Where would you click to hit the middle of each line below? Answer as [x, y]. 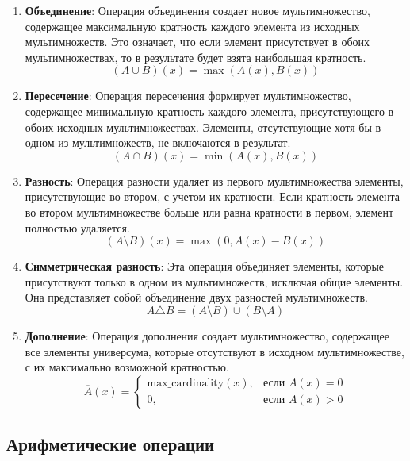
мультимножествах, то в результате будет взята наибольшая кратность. [195, 57]
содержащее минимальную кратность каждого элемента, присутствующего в [209, 111]
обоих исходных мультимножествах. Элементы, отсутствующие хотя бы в [203, 127]
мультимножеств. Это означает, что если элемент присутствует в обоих [197, 42]
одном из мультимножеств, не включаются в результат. [158, 142]
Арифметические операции [111, 444]
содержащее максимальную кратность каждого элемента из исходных [192, 26]
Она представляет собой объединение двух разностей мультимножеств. [196, 297]
